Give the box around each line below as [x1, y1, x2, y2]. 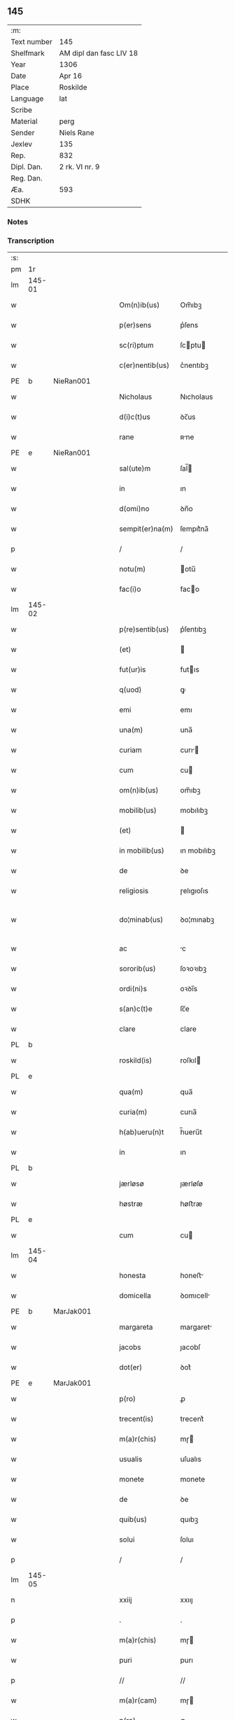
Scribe [10, 105, 33, 115]
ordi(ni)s [118, 984, 148, 994]
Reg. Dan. [10, 173, 43, 183]
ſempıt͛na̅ [180, 524, 209, 534]
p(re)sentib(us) [118, 625, 169, 634]
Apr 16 [59, 71, 83, 80]
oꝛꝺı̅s [180, 984, 198, 994]
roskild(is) [118, 1056, 152, 1065]
